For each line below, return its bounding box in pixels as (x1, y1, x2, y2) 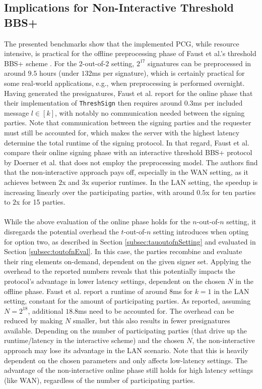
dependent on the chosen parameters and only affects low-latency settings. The (4, 355, 248, 365)
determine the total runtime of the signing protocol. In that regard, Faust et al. (4, 137, 249, 148)
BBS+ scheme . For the (4, 58, 77, 68)
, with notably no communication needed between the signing (55, 107, 245, 118)
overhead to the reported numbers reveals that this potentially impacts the (4, 266, 235, 276)
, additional (28, 305, 63, 316)
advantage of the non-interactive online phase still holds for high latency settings (4, 365, 253, 375)
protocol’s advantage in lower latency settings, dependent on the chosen (4, 275, 225, 286)
